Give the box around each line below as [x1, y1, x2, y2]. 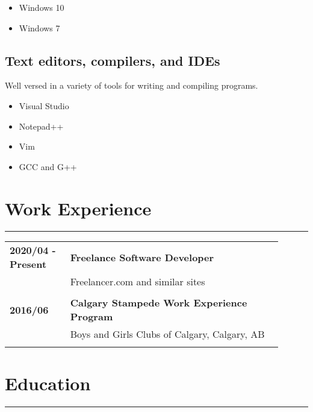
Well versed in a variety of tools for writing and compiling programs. [5, 79, 258, 92]
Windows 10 [19, 1, 64, 13]
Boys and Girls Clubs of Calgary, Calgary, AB [70, 327, 265, 341]
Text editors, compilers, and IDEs [5, 51, 220, 69]
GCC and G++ [19, 160, 77, 173]
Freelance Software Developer [70, 250, 214, 264]
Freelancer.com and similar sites [70, 274, 205, 289]
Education [5, 370, 91, 395]
